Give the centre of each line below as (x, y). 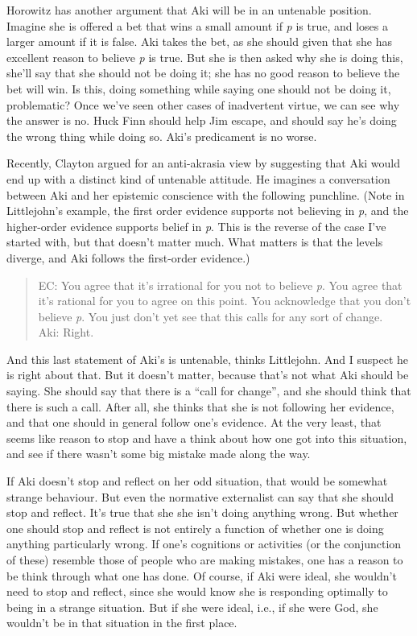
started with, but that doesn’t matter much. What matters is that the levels (195, 242)
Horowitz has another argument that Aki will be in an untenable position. (189, 10)
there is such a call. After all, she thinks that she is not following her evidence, (200, 406)
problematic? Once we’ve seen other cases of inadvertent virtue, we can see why (203, 104)
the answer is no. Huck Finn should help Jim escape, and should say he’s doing (202, 120)
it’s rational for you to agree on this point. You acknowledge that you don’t (225, 301)
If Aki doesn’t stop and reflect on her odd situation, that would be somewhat (197, 481)
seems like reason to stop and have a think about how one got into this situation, (207, 438)
